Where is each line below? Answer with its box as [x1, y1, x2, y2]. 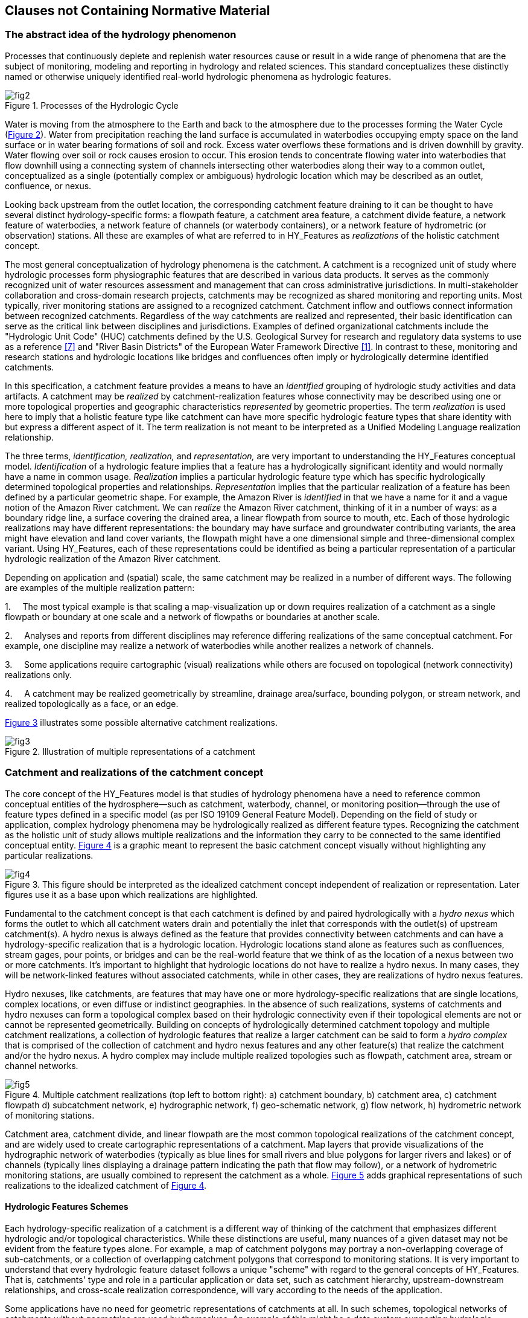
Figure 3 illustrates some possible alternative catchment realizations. [5, 717, 278, 728]
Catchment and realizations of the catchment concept [5, 766, 264, 779]
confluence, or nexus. [5, 180, 92, 191]
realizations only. [5, 669, 72, 680]
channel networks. [5, 1060, 78, 1071]
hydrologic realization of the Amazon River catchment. [5, 553, 221, 564]
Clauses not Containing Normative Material [5, 3, 270, 18]
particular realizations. [5, 850, 94, 861]
